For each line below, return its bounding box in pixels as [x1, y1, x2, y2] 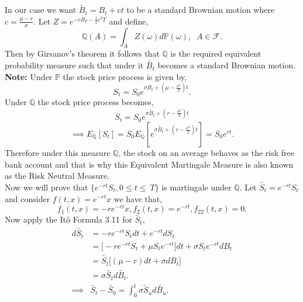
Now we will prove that [5, 180, 88, 193]
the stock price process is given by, [63, 70, 187, 82]
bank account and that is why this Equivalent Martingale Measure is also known [5, 158, 294, 170]
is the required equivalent [170, 47, 261, 60]
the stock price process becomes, [37, 96, 154, 108]
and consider [5, 192, 50, 204]
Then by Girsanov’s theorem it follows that [5, 47, 160, 60]
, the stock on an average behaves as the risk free [118, 146, 294, 158]
